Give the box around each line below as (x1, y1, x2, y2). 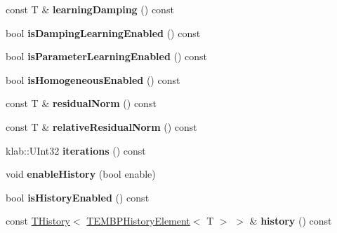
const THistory (6, 213, 70, 228)
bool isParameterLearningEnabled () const (6, 49, 208, 64)
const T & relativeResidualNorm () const (6, 119, 197, 134)
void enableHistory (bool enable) (6, 167, 156, 181)
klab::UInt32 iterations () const (6, 143, 146, 157)
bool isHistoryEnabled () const (6, 190, 150, 204)
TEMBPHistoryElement (86, 213, 190, 228)
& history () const (249, 213, 332, 228)
